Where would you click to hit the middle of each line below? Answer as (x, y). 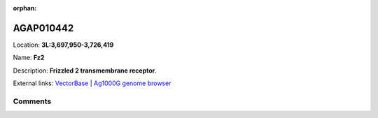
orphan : (25, 8)
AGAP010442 (43, 28)
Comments (32, 101)
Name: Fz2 (29, 58)
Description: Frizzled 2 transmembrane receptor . (85, 71)
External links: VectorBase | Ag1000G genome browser (92, 83)
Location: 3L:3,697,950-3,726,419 (63, 45)
